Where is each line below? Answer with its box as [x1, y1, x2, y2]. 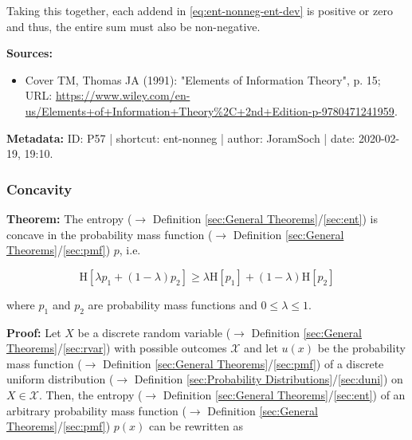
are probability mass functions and [88, 296, 257, 312]
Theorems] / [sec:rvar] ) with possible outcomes [6, 340, 227, 356]
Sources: [6, 45, 53, 61]
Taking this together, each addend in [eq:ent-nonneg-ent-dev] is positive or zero [6, 2, 393, 18]
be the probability [317, 340, 406, 356]
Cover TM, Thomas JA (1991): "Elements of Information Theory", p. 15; [25, 71, 381, 88]
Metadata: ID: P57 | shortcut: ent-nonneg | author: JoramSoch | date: [6, 129, 355, 146]
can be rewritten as [148, 418, 243, 434]
